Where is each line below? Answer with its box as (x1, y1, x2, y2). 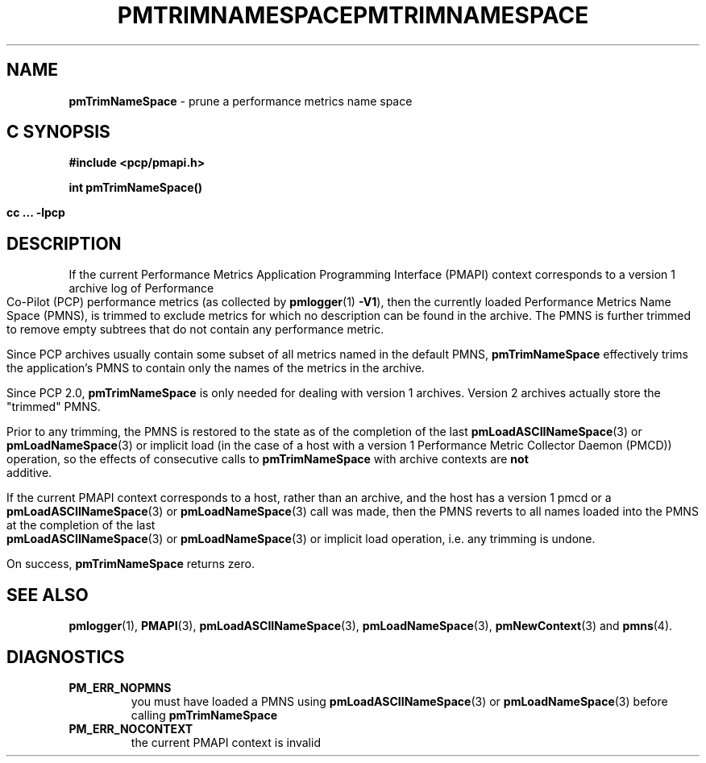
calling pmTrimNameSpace (131, 707, 278, 722)
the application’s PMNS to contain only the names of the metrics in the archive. (6, 361, 425, 375)
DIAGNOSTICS (6, 646, 125, 667)
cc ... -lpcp (6, 205, 65, 220)
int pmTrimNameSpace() (69, 180, 203, 195)
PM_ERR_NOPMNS (69, 680, 172, 695)
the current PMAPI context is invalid (131, 735, 321, 749)
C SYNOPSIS (6, 122, 110, 143)
